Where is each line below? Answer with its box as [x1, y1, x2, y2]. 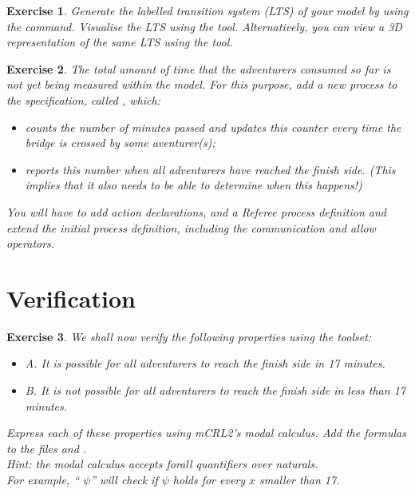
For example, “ [6, 471, 80, 487]
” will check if [90, 471, 158, 487]
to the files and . [6, 439, 87, 456]
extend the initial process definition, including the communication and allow [6, 219, 376, 236]
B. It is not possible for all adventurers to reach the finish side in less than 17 [25, 382, 405, 399]
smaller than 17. [259, 471, 340, 487]
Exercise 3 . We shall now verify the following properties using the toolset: [6, 328, 372, 344]
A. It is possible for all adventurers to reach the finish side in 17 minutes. [25, 355, 385, 372]
